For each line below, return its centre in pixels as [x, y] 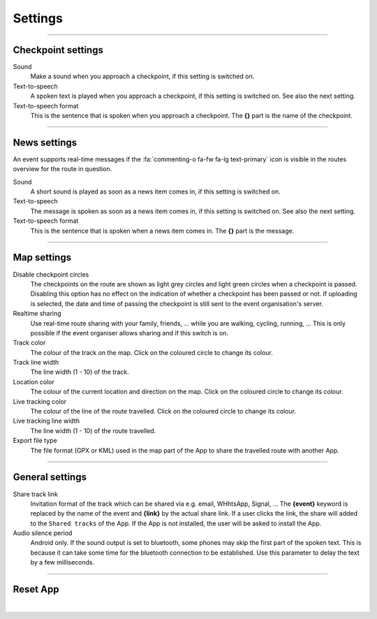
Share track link [36, 494]
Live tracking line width [46, 421]
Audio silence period [43, 533]
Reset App [36, 589]
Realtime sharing [37, 314]
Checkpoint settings [58, 50]
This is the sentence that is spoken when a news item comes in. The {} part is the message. [162, 231]
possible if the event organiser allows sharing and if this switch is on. [130, 333]
